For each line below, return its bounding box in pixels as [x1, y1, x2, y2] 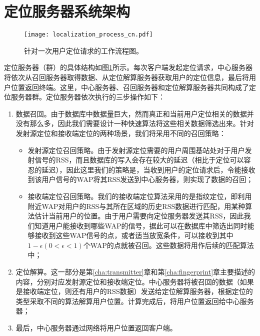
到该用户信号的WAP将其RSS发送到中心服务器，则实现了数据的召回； [27, 174, 253, 184]
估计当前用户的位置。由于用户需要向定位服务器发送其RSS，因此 [34, 210, 244, 221]
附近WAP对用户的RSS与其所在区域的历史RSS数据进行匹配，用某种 [27, 200, 245, 211]
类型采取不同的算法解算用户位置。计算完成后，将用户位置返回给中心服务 [15, 295, 254, 306]
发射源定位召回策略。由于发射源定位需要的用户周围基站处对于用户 [27, 144, 245, 155]
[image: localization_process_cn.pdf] [24, 31, 153, 38]
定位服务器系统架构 [4, 1, 130, 21]
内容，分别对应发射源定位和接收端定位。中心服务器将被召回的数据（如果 [15, 276, 254, 286]
